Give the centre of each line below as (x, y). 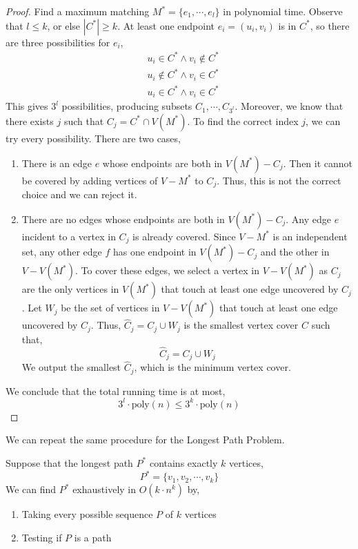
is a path (93, 537)
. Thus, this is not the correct (279, 180)
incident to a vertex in (69, 236)
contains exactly (183, 462)
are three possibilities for (58, 42)
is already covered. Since (184, 236)
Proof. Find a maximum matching (78, 11)
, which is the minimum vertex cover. (212, 367)
